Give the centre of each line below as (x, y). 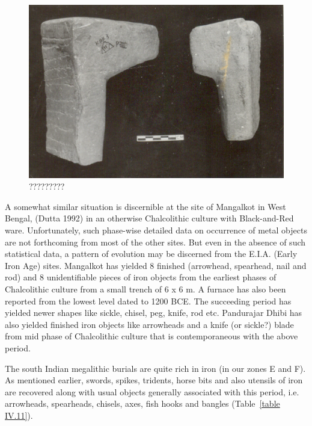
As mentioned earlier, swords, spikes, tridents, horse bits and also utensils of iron (154, 380)
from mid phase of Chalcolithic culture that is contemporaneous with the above (151, 336)
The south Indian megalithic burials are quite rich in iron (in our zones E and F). (155, 368)
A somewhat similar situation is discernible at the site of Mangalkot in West (145, 206)
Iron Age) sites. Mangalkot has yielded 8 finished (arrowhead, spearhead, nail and (156, 265)
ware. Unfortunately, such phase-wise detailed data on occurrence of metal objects (156, 230)
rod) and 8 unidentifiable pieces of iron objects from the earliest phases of (141, 277)
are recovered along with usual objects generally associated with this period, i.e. (152, 391)
